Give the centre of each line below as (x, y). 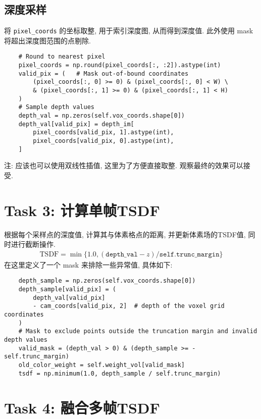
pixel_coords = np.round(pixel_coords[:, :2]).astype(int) (120, 65)
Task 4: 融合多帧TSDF (82, 407)
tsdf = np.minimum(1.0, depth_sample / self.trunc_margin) (120, 373)
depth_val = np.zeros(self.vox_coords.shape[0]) (101, 116)
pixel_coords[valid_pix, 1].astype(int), (103, 133)
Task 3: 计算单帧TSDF (82, 210)
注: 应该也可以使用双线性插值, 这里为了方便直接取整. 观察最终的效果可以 (124, 165)
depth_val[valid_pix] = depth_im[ (76, 124)
